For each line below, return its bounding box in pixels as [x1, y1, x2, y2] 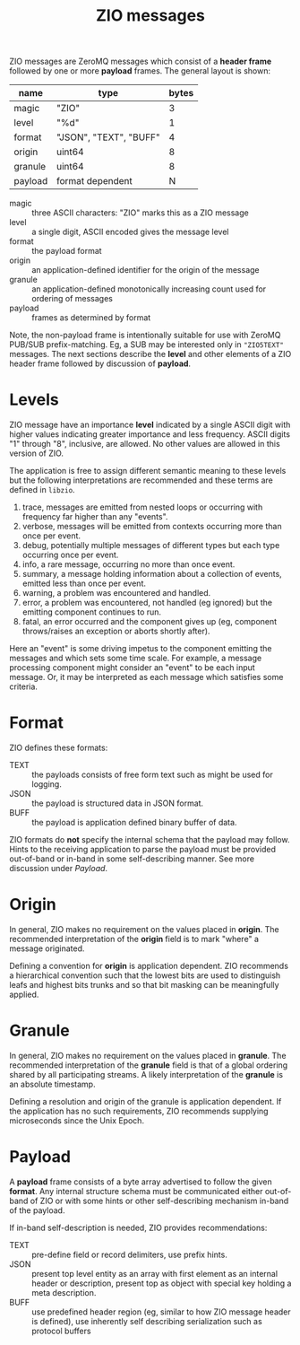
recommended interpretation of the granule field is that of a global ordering [9, 1060, 288, 1070]
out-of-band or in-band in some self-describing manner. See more [9, 853, 255, 864]
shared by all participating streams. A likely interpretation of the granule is [9, 1069, 284, 1079]
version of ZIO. [9, 448, 64, 459]
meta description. [31, 1287, 97, 1297]
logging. [31, 779, 63, 790]
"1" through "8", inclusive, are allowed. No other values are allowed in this [9, 439, 280, 450]
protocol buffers [31, 1325, 91, 1336]
